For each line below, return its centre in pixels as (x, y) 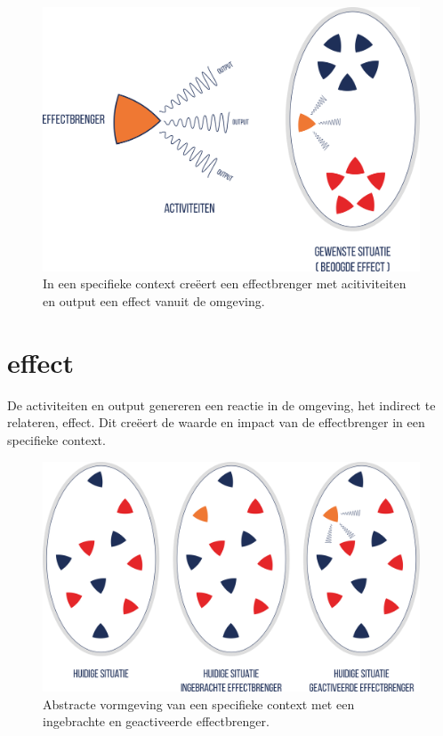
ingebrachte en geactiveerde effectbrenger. (156, 721)
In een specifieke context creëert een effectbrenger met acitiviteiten (225, 283)
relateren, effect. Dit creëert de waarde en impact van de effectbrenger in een (216, 422)
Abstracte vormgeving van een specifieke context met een (199, 704)
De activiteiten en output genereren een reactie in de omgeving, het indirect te (221, 404)
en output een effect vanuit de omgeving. (154, 301)
